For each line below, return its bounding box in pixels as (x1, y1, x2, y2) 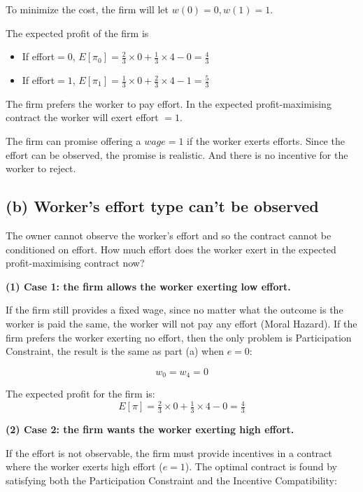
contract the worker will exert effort (6, 110, 159, 125)
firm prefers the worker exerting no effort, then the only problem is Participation (6, 330, 352, 344)
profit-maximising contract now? (6, 255, 145, 270)
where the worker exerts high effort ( (6, 459, 163, 474)
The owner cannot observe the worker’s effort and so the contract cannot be (6, 228, 332, 243)
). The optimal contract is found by (185, 459, 337, 474)
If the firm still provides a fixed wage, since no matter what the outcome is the (6, 302, 343, 317)
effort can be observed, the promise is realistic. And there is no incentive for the (6, 147, 348, 162)
